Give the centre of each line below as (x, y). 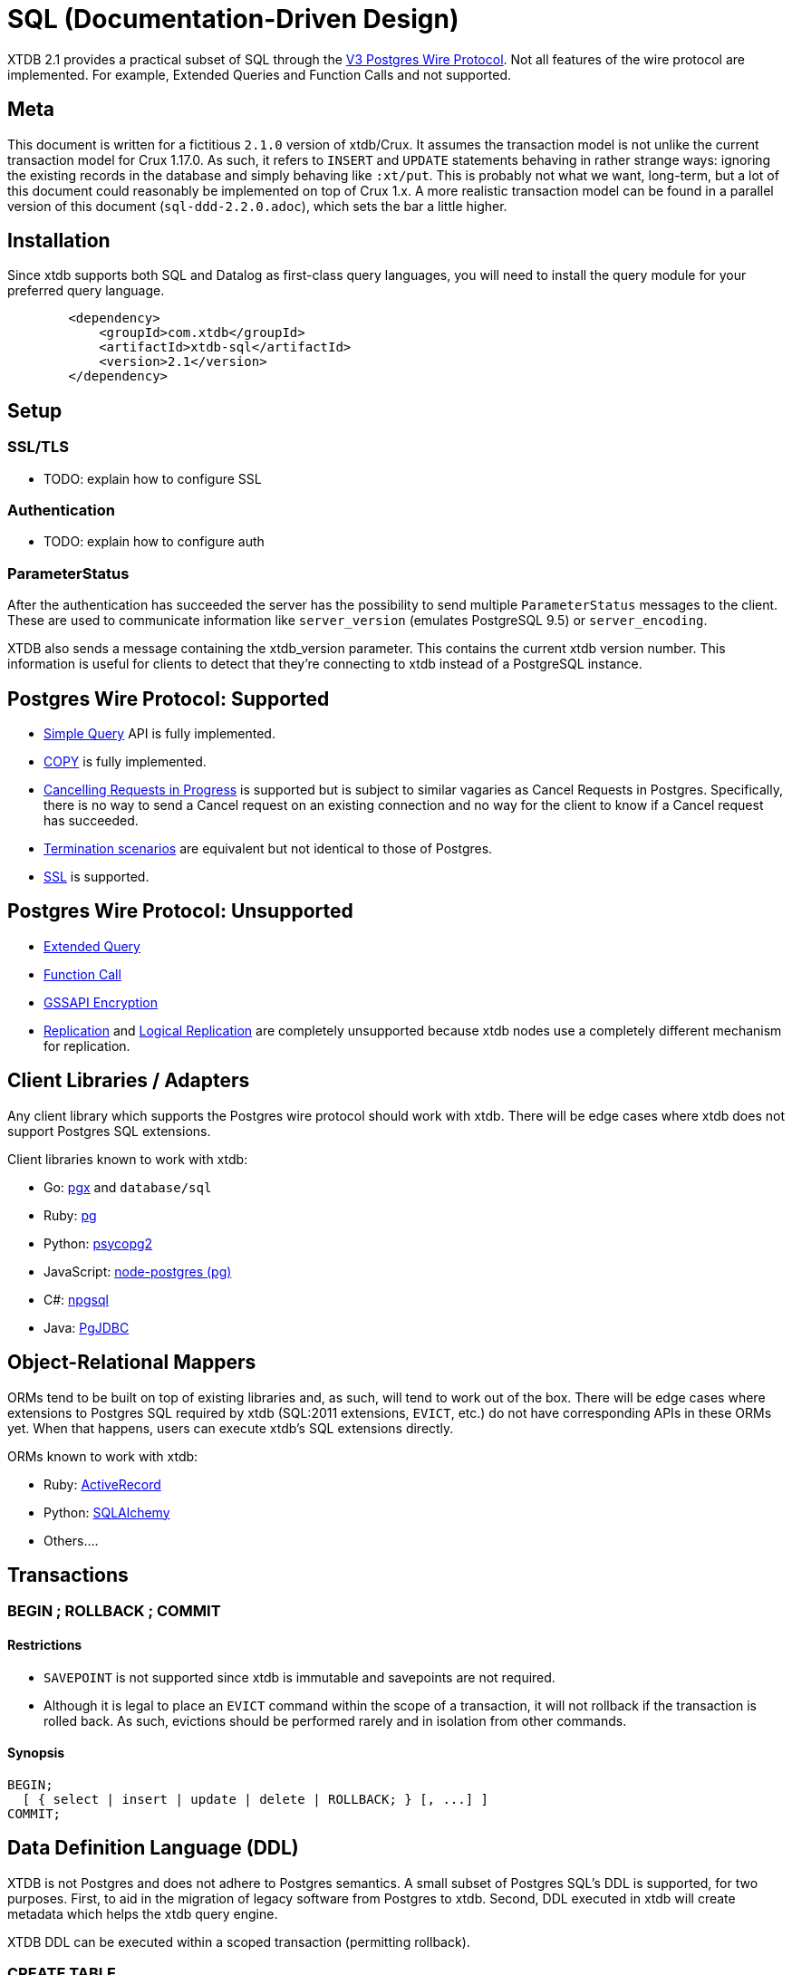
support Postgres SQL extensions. (109, 1131)
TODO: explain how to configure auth (154, 542)
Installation (59, 241)
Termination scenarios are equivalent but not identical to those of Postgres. (268, 848)
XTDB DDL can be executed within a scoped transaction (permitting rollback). (239, 1941)
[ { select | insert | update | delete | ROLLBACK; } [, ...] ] (256, 1799)
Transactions (68, 1575)
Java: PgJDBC (87, 1327)
